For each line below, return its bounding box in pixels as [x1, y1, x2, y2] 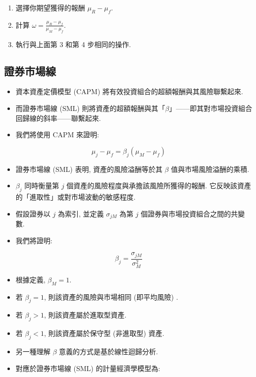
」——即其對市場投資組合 [169, 103, 253, 113]
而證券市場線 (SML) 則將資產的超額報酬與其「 [15, 103, 165, 113]
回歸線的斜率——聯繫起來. [15, 112, 101, 123]
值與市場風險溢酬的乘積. [171, 163, 250, 174]
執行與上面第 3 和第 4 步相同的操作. [15, 39, 131, 49]
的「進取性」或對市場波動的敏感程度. [15, 191, 136, 202]
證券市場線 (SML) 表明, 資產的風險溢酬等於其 [15, 163, 162, 174]
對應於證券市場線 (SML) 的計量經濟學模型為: [15, 363, 160, 373]
